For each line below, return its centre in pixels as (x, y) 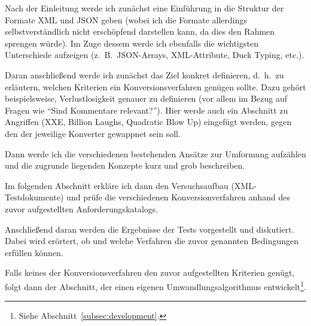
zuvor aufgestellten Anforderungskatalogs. (82, 208)
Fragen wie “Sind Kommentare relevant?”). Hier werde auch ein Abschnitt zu (147, 110)
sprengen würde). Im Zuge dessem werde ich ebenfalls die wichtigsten (132, 43)
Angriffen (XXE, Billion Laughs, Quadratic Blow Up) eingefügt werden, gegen (148, 122)
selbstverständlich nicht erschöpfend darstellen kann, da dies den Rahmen (140, 31)
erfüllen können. (34, 252)
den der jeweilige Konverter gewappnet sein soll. (93, 133)
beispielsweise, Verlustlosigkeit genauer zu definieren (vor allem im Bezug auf (146, 98)
